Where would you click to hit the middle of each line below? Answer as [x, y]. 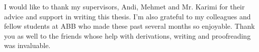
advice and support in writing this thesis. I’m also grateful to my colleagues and [127, 16]
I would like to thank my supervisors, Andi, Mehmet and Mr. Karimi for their [124, 6]
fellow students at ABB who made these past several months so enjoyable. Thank [129, 26]
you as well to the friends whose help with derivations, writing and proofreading [127, 35]
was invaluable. [27, 45]
